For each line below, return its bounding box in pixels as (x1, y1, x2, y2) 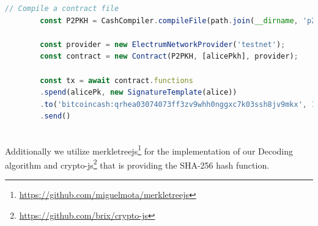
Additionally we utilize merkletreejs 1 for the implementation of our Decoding (5, 142, 294, 157)
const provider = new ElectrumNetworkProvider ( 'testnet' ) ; (40, 40, 286, 49)
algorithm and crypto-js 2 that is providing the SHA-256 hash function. (5, 156, 270, 171)
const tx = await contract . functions (40, 76, 193, 85)
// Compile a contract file (5, 4, 119, 13)
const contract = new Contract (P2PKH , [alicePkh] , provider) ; (40, 52, 298, 61)
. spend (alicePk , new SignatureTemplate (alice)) (40, 88, 237, 97)
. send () (40, 112, 71, 121)
